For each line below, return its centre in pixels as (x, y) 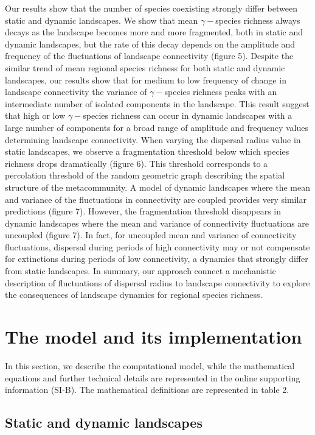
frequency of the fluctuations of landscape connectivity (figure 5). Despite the (149, 56)
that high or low (35, 115)
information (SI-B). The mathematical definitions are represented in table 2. (147, 390)
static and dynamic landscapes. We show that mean (102, 20)
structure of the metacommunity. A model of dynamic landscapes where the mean (157, 187)
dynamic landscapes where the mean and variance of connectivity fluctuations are (157, 223)
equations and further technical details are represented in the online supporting (153, 377)
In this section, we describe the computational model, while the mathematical (150, 365)
